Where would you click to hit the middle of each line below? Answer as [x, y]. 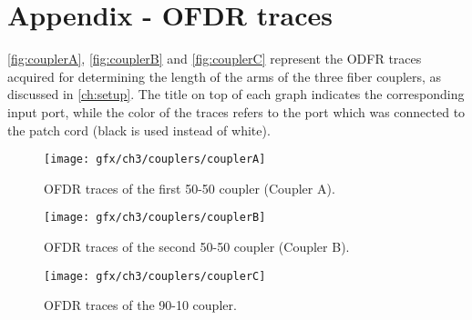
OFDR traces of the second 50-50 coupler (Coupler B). [197, 246]
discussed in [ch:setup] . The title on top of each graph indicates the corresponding [236, 94]
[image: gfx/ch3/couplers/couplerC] [155, 276]
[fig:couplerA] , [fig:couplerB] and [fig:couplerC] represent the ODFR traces [215, 59]
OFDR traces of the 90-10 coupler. [140, 305]
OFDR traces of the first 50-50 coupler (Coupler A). [190, 188]
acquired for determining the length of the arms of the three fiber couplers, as [225, 76]
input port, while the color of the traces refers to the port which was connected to [236, 111]
